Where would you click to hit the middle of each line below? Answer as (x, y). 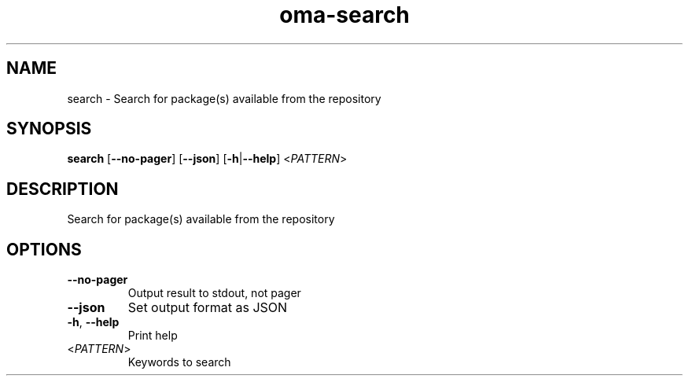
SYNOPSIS (49, 129)
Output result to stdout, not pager (214, 293)
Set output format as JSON (208, 308)
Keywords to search (179, 362)
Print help (153, 336)
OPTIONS (44, 249)
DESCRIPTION (63, 189)
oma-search (344, 15)
